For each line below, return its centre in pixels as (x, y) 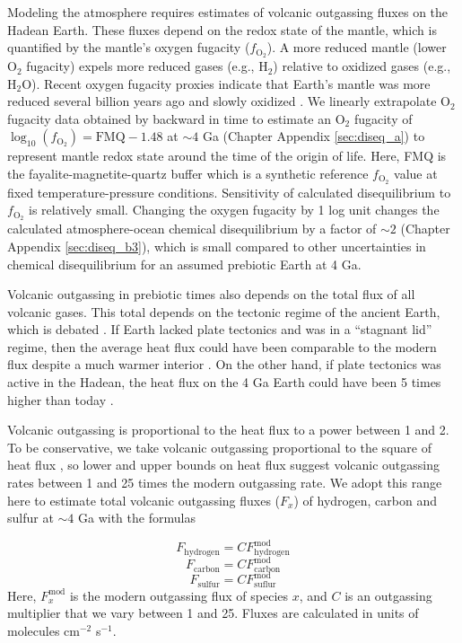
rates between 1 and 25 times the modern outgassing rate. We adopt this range (225, 483)
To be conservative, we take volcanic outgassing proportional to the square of (219, 447)
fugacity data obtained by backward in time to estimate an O (176, 118)
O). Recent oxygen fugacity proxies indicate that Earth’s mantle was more (226, 83)
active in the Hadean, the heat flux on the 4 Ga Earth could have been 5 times (224, 382)
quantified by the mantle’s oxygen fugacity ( (129, 47)
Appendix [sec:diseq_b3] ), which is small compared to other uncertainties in (217, 246)
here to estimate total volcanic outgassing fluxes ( (144, 500)
